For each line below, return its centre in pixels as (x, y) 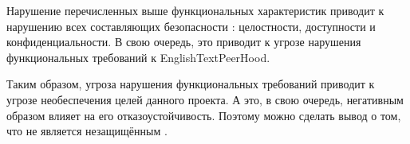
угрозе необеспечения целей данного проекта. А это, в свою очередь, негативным (205, 99)
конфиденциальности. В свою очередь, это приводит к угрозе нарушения (184, 42)
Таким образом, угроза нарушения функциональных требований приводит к (191, 84)
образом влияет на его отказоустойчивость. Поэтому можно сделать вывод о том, (204, 115)
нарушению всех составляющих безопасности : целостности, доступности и (191, 26)
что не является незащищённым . (87, 131)
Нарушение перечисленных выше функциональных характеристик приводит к (195, 10)
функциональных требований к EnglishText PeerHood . (138, 57)
